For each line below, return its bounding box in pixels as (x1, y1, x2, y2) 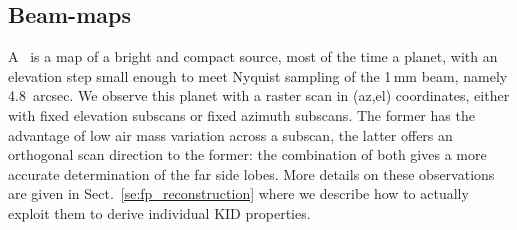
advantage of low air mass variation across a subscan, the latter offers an (8, 124, 453, 145)
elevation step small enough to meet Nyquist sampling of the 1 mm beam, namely (8, 65, 508, 86)
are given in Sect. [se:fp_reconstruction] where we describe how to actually (8, 183, 469, 204)
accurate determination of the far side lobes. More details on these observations (8, 163, 495, 184)
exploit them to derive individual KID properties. (8, 202, 311, 223)
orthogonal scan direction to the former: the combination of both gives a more (8, 144, 487, 165)
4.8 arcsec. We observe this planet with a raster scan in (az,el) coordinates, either (8, 85, 510, 106)
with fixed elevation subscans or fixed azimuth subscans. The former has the (8, 104, 475, 125)
